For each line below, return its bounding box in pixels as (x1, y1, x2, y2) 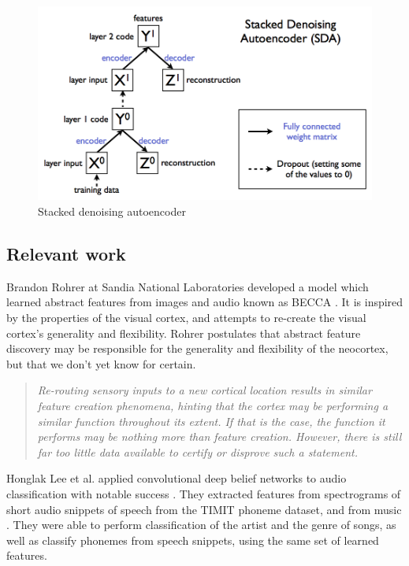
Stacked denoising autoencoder (38, 203, 186, 219)
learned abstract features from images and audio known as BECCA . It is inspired (6, 294, 403, 310)
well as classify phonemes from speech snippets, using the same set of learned (6, 531, 379, 548)
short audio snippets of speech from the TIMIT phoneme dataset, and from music (6, 501, 402, 517)
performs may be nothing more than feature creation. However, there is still (37, 428, 402, 445)
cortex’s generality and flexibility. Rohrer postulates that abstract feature (6, 324, 361, 341)
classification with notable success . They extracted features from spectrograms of (6, 485, 401, 501)
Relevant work (6, 241, 126, 265)
